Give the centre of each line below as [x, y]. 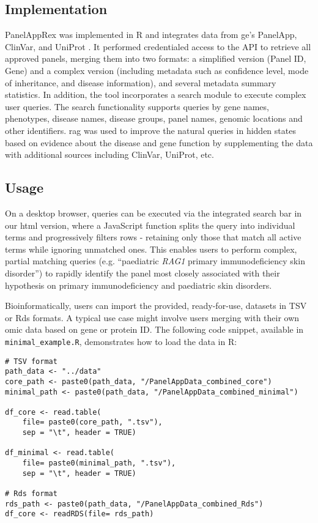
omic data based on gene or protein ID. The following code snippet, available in [154, 329]
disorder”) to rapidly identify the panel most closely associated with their [142, 273]
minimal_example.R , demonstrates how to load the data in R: [121, 341]
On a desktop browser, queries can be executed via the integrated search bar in [153, 213]
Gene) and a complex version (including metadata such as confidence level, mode [157, 70]
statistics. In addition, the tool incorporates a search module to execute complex [156, 95]
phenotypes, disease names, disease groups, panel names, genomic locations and [154, 118]
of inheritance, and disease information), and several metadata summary [141, 82]
